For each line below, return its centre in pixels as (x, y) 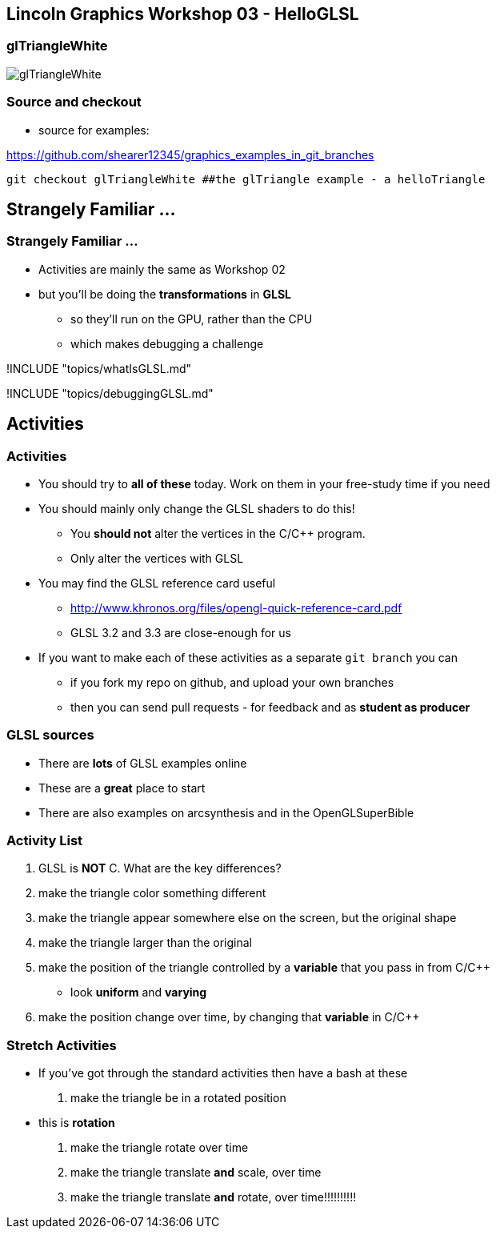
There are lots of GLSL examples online (143, 763)
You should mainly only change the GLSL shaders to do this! (197, 508)
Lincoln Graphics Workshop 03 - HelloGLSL (183, 14)
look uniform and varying (139, 992)
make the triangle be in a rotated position (178, 1098)
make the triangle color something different (152, 893)
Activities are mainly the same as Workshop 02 (162, 269)
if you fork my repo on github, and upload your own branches (232, 682)
